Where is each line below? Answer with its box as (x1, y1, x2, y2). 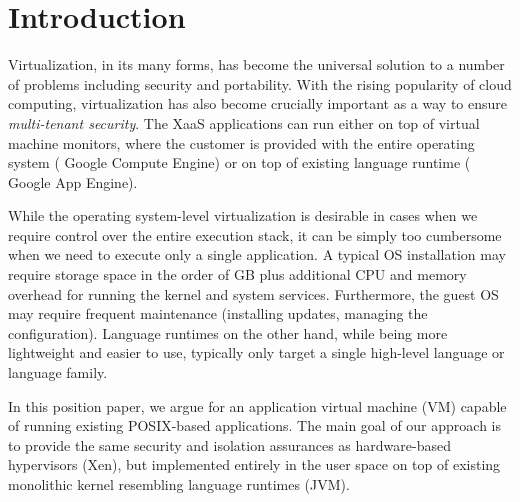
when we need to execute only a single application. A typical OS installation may (8, 244, 506, 265)
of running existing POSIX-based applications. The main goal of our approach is (8, 415, 502, 436)
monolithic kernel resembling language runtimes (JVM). (8, 474, 350, 494)
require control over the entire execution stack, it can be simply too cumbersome (8, 224, 502, 245)
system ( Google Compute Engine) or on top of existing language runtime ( (8, 152, 471, 173)
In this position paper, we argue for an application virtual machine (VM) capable (8, 395, 507, 416)
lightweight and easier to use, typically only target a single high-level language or (8, 342, 505, 363)
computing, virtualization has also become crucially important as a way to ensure (8, 93, 508, 114)
